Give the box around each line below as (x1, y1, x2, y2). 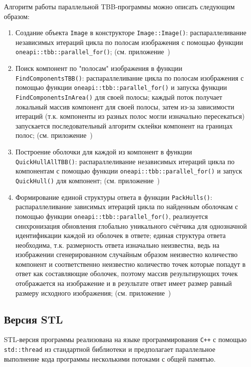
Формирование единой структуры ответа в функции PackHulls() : (15, 192, 212, 202)
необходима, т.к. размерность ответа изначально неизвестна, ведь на (15, 239, 220, 250)
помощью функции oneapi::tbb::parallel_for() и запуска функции (15, 82, 227, 92)
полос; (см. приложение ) (15, 130, 93, 140)
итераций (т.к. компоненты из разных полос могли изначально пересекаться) (15, 111, 245, 121)
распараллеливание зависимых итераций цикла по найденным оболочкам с (15, 201, 238, 212)
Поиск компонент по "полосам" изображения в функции (15, 63, 183, 73)
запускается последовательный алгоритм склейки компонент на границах (15, 120, 233, 130)
